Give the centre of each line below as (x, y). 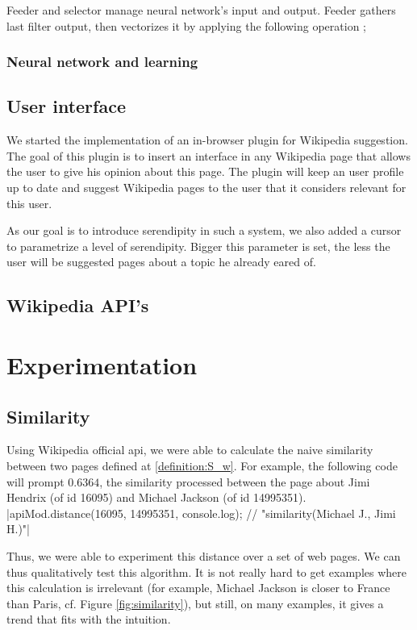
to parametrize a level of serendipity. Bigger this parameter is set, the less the (198, 246)
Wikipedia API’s (78, 305)
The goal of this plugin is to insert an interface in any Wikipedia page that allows (208, 155)
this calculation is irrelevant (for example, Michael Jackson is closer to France (198, 588)
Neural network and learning (102, 62)
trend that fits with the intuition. (89, 619)
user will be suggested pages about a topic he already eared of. (161, 262)
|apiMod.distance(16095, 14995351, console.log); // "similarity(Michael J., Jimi (201, 513)
